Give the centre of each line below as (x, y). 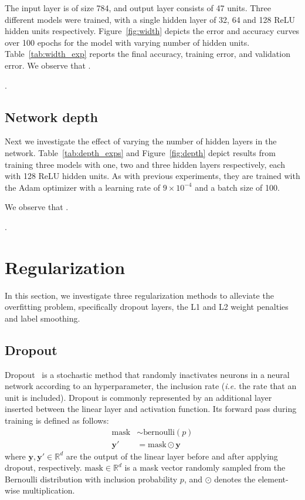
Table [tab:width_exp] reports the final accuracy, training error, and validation (148, 54)
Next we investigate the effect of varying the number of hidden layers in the (141, 141)
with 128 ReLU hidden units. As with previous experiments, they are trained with (152, 176)
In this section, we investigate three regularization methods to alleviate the (139, 295)
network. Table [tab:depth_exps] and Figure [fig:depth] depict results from (140, 152)
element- (273, 479)
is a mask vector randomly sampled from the (205, 467)
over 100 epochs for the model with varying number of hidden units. (127, 42)
